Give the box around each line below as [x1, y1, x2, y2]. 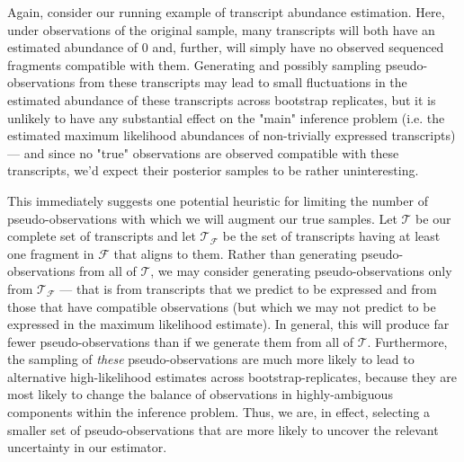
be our [415, 209, 451, 227]
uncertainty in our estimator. [7, 438, 167, 457]
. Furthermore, [367, 332, 448, 351]
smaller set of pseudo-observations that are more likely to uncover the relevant [7, 420, 439, 439]
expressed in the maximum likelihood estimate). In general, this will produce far [7, 315, 450, 333]
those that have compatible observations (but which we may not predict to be [7, 297, 436, 315]
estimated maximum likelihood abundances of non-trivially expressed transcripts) [7, 126, 456, 145]
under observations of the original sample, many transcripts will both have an [7, 20, 435, 39]
